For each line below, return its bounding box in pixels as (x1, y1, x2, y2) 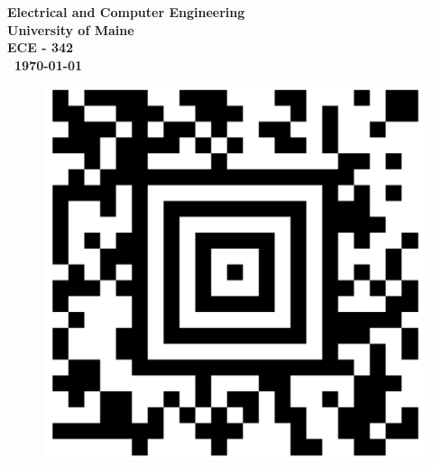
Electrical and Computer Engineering (7, 3, 245, 21)
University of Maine (7, 20, 134, 39)
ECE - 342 (7, 38, 74, 57)
